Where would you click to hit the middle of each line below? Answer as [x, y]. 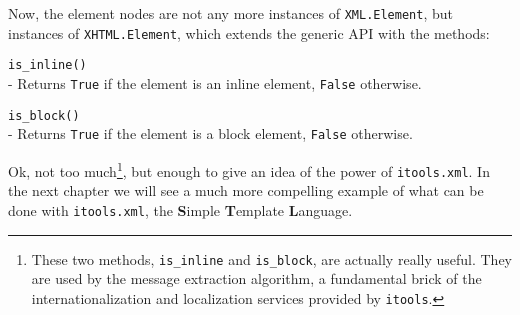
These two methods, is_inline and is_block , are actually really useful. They [271, 258]
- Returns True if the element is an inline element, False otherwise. [215, 82]
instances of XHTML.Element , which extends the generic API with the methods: [249, 32]
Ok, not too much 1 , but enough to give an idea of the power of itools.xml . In [249, 169]
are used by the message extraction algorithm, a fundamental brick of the [256, 278]
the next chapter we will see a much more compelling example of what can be [246, 190]
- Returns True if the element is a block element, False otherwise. [210, 133]
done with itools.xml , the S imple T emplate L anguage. [180, 209]
